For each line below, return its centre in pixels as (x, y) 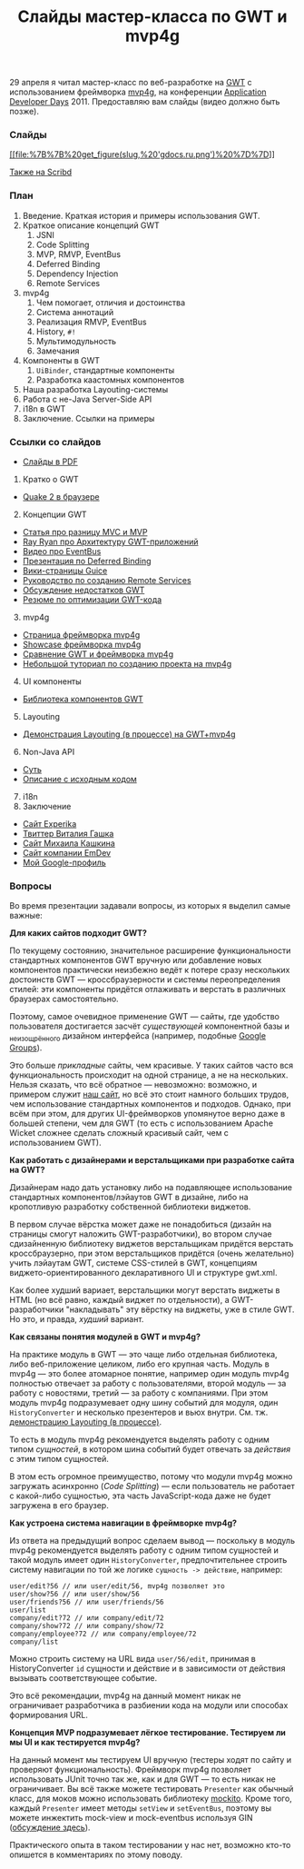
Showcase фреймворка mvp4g (82, 645)
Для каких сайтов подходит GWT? (78, 933)
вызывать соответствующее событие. (83, 1678)
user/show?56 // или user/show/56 (75, 1595)
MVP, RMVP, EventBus (78, 254)
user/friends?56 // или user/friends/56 (87, 1602)
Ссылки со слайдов (55, 442)
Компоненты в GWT (61, 360)
